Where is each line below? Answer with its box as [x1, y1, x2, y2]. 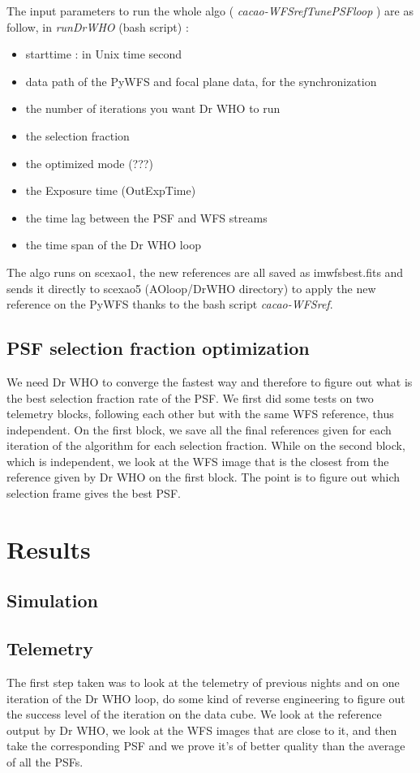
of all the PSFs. [6, 754, 84, 770]
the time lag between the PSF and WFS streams [25, 209, 268, 226]
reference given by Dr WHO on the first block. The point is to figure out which [6, 469, 401, 486]
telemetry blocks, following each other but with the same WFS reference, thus [6, 405, 394, 422]
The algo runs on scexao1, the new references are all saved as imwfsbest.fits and [6, 263, 404, 280]
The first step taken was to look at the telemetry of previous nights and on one [6, 674, 400, 691]
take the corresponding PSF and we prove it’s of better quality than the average [6, 737, 405, 754]
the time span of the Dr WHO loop [25, 236, 201, 253]
